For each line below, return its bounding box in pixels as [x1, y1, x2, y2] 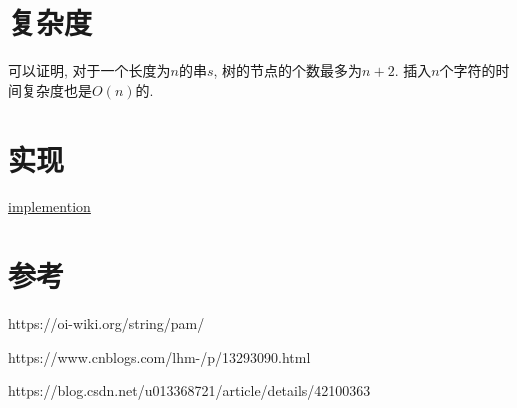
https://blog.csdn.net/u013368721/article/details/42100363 [8, 380, 371, 401]
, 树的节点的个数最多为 [213, 60, 363, 81]
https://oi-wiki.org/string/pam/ [8, 313, 205, 334]
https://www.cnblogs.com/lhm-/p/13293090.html [8, 346, 311, 367]
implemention [8, 196, 91, 217]
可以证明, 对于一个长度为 [8, 60, 171, 81]
